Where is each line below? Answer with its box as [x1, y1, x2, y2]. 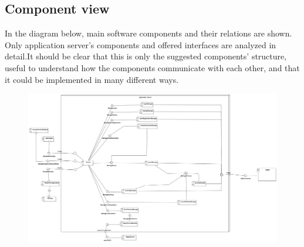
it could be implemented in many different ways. [5, 73, 179, 85]
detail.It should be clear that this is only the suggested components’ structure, [5, 50, 287, 62]
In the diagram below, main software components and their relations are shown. [5, 27, 292, 39]
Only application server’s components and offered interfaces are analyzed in [5, 38, 276, 51]
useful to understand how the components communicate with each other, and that [5, 61, 300, 74]
